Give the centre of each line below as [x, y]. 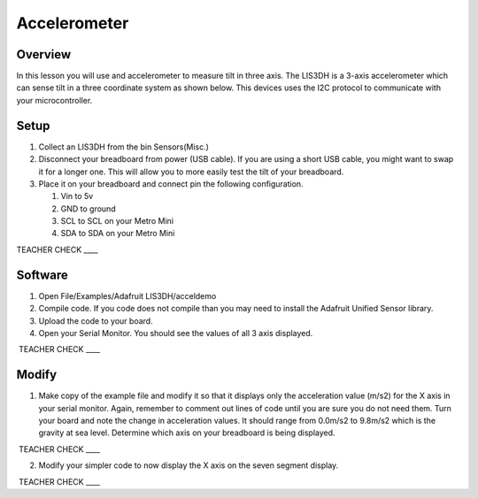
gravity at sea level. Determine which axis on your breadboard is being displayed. [187, 433]
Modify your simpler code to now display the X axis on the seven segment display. [189, 465]
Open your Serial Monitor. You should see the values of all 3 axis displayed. [176, 333]
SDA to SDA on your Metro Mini [118, 234]
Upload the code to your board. [96, 321]
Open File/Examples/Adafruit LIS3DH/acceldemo [127, 295]
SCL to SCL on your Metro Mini [117, 221]
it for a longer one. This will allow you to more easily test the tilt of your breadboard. [191, 172]
